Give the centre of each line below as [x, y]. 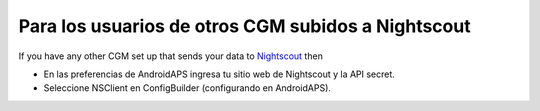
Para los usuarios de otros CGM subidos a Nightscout [244, 26]
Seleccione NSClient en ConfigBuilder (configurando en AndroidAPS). [187, 88]
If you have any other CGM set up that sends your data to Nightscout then [171, 56]
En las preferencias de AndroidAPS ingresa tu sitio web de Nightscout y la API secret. [219, 74]
